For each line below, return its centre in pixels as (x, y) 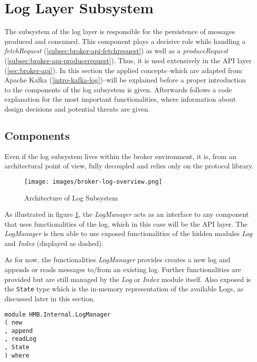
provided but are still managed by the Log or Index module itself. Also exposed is (128, 279)
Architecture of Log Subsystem (71, 197)
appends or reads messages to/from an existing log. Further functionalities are (123, 269)
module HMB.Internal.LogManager (58, 314)
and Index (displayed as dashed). (54, 243)
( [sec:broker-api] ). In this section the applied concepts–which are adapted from (123, 70)
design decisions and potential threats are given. (77, 108)
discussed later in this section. (50, 298)
